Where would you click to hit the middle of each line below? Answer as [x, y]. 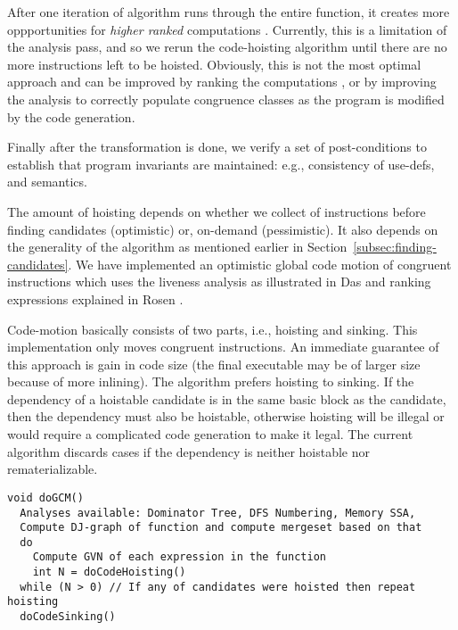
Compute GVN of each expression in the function [179, 557]
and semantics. [47, 182]
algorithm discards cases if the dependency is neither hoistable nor [189, 451]
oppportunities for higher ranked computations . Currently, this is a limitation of [227, 29]
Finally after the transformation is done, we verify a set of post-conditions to [217, 147]
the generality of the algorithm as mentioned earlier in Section [177, 247]
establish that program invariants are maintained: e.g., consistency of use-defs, [221, 164]
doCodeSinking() [68, 617]
